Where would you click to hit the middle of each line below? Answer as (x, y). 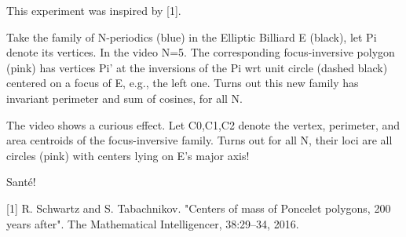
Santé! (21, 182)
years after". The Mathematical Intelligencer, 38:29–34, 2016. (153, 223)
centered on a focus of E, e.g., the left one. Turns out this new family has (183, 83)
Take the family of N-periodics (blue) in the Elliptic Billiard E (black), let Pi (192, 36)
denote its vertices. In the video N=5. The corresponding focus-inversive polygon (201, 52)
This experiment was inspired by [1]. (94, 10)
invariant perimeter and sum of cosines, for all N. (124, 98)
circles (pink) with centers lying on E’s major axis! (128, 155)
